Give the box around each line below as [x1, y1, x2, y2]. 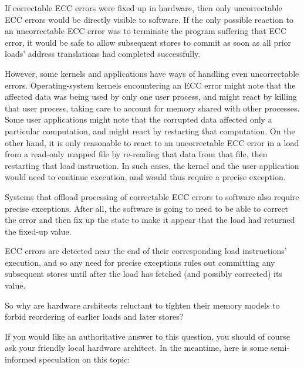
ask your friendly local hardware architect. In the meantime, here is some [5, 341, 268, 354]
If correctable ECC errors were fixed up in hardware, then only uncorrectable [5, 2, 282, 13]
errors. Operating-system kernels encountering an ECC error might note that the [5, 79, 296, 91]
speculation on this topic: [39, 353, 130, 365]
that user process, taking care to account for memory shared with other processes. [5, 101, 300, 114]
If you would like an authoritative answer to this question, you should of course [5, 330, 290, 342]
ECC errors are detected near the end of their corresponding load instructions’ [5, 245, 287, 257]
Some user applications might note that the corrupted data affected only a [5, 113, 272, 126]
